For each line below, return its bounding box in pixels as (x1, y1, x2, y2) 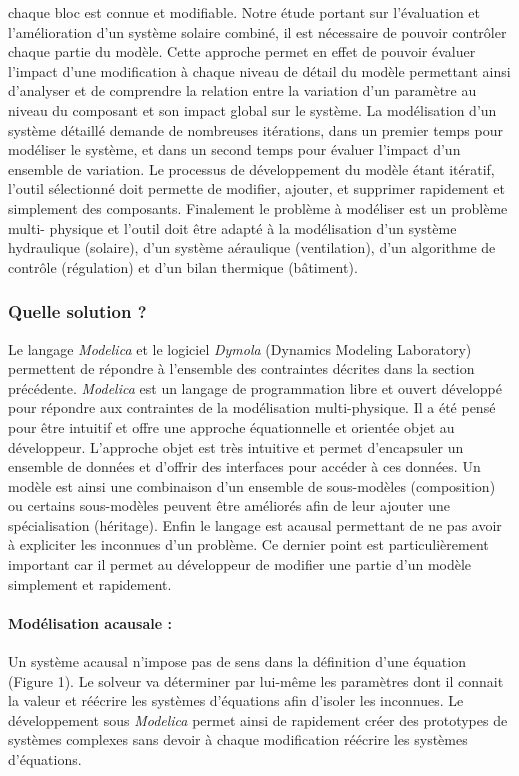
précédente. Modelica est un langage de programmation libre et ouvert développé (8, 377, 502, 398)
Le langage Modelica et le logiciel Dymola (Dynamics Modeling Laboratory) (8, 338, 472, 359)
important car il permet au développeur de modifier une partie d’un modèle (8, 554, 472, 575)
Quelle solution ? (8, 299, 147, 324)
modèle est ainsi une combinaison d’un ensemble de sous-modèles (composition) (8, 475, 496, 496)
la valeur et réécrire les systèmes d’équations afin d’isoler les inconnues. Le (8, 690, 464, 711)
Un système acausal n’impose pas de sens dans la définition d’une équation (8, 651, 466, 672)
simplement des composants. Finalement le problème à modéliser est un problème (8, 197, 508, 218)
